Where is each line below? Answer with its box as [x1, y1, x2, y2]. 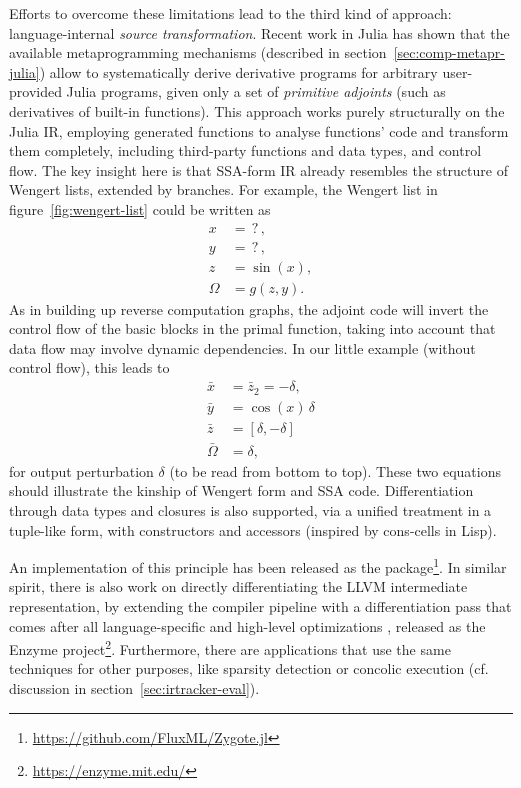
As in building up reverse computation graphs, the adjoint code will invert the [9, 298, 489, 319]
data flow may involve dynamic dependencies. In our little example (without [9, 337, 476, 358]
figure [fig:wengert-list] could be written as [9, 198, 271, 219]
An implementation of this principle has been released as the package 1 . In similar [9, 554, 507, 577]
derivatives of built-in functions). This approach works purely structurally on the [9, 100, 505, 121]
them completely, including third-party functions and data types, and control [9, 140, 482, 161]
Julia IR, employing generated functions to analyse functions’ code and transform [9, 120, 509, 141]
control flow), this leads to [9, 357, 170, 378]
